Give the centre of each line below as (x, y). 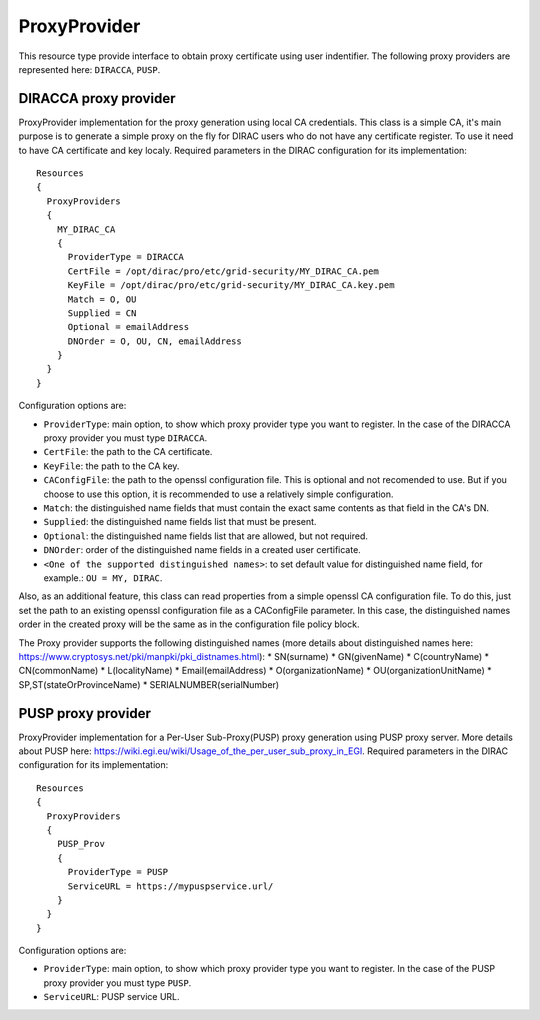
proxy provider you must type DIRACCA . (125, 438)
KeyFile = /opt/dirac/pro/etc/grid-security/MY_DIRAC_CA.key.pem (231, 285)
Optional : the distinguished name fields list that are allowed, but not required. (206, 536)
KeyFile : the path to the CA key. (111, 466)
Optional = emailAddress (128, 327)
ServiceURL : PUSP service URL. (111, 997)
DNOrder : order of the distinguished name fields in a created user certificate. (202, 550)
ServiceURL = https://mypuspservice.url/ (170, 886)
